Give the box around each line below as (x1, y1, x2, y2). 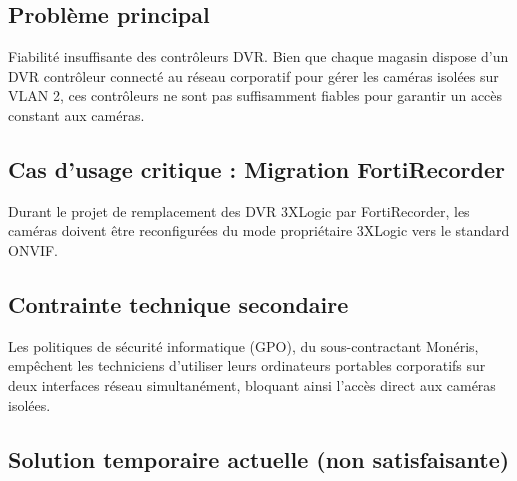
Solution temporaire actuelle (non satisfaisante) (8, 443, 510, 474)
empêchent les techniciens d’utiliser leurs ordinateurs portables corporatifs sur (8, 355, 486, 376)
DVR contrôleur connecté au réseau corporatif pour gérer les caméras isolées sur (8, 65, 499, 86)
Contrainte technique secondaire (8, 288, 349, 319)
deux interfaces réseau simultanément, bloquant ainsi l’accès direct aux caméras (8, 374, 496, 395)
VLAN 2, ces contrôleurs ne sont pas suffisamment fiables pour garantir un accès (8, 85, 503, 106)
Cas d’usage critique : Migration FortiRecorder (8, 153, 505, 184)
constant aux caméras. (8, 104, 145, 125)
